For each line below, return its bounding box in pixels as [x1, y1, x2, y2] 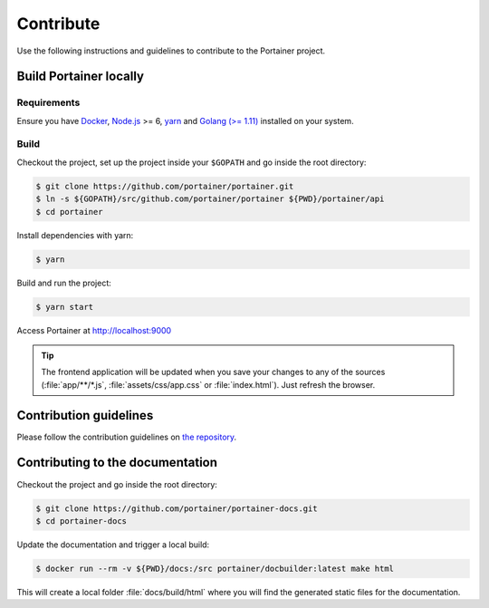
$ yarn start [35, 302, 94, 312]
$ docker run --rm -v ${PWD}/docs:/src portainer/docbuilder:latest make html [35, 563, 394, 574]
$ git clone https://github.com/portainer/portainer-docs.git [35, 503, 318, 514]
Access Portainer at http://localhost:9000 [16, 324, 172, 335]
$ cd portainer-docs [35, 516, 127, 526]
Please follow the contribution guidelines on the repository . [16, 431, 237, 442]
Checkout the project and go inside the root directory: [16, 478, 217, 489]
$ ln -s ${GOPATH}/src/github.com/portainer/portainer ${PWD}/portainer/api [35, 194, 385, 204]
